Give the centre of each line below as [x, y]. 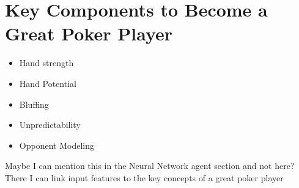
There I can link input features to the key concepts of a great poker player [144, 177]
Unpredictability [50, 125]
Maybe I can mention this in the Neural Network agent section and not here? [150, 166]
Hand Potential [48, 83]
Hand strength [46, 63]
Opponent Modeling [57, 145]
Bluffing [34, 104]
